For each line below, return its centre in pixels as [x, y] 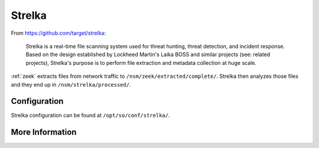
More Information [44, 132]
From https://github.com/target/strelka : [58, 33]
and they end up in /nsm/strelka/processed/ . [71, 84]
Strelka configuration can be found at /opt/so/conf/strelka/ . [90, 116]
